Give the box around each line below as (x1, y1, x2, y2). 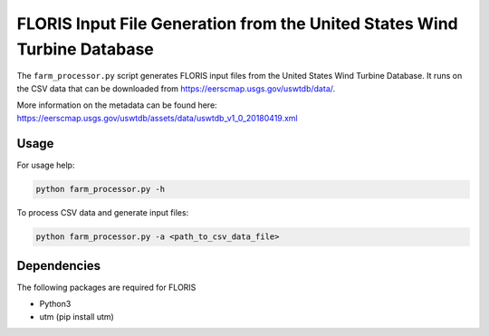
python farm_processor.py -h (35, 184, 166, 195)
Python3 (39, 299, 72, 310)
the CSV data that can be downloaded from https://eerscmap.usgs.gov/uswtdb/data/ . (16, 82, 336, 94)
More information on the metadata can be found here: (16, 100, 217, 110)
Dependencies (16, 258, 101, 274)
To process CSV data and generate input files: (16, 207, 189, 218)
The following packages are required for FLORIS (16, 282, 197, 293)
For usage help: (16, 159, 75, 171)
